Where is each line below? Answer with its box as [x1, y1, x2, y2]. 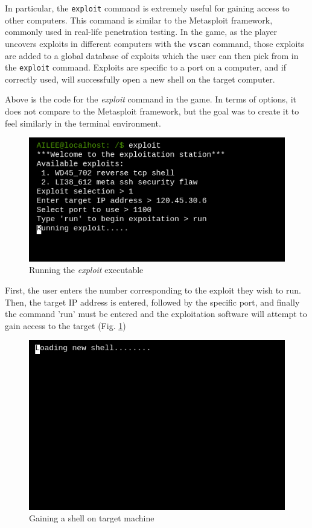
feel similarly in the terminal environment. [5, 116, 161, 129]
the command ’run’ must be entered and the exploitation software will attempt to [5, 307, 307, 320]
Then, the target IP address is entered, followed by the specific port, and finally [5, 295, 300, 308]
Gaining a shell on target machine [29, 512, 154, 524]
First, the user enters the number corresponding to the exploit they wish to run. [5, 283, 301, 296]
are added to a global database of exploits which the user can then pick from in [5, 49, 299, 61]
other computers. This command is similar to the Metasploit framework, [5, 13, 273, 26]
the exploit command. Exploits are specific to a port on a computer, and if [5, 61, 286, 74]
